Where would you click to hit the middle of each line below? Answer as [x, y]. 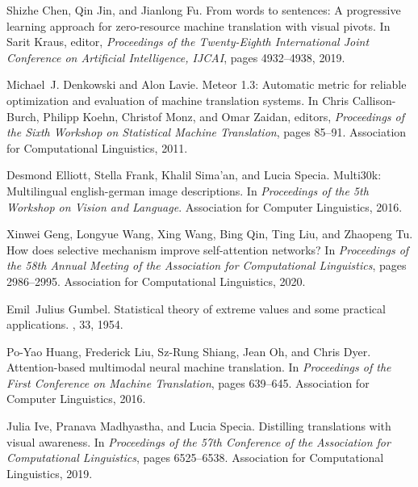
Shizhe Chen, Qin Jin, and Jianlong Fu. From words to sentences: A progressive [204, 10]
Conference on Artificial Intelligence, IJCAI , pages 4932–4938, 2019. [176, 57]
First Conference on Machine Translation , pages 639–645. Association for [188, 382]
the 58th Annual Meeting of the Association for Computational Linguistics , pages [207, 265]
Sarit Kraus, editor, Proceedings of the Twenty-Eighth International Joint [188, 42]
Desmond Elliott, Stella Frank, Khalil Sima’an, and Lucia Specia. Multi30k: [194, 175]
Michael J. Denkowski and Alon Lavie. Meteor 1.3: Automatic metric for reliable [207, 84]
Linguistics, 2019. [50, 473]
